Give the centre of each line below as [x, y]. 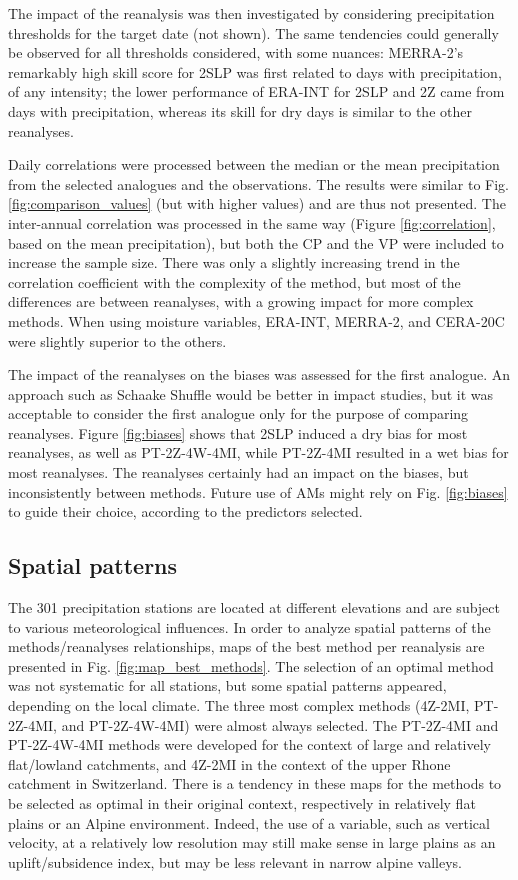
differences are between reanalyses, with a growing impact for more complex [241, 301]
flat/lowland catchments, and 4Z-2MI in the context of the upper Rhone [229, 763]
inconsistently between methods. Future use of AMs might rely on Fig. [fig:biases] [258, 491]
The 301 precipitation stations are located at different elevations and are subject [254, 607]
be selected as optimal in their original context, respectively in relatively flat [242, 802]
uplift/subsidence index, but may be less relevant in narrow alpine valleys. [235, 861]
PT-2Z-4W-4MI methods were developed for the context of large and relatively [250, 744]
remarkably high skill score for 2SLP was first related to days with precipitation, [255, 71]
